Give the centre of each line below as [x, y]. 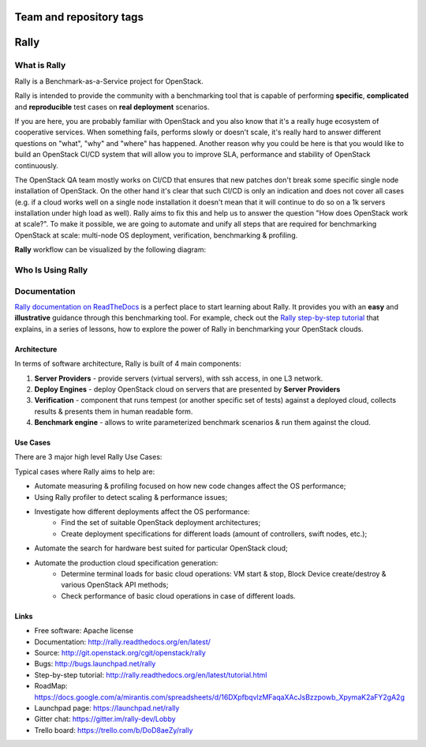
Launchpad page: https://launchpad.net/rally [107, 708]
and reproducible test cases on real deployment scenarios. [112, 107]
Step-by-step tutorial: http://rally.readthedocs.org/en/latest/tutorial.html [151, 674]
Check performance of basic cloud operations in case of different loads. [178, 595]
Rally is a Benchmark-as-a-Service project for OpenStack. [109, 81]
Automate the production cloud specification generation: [126, 563]
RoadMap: [51, 686]
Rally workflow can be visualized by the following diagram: [110, 250]
